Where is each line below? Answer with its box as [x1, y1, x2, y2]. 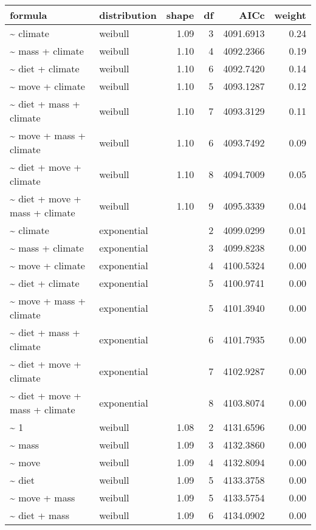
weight [274, 8, 306, 22]
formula [10, 8, 47, 22]
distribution [99, 8, 157, 22]
